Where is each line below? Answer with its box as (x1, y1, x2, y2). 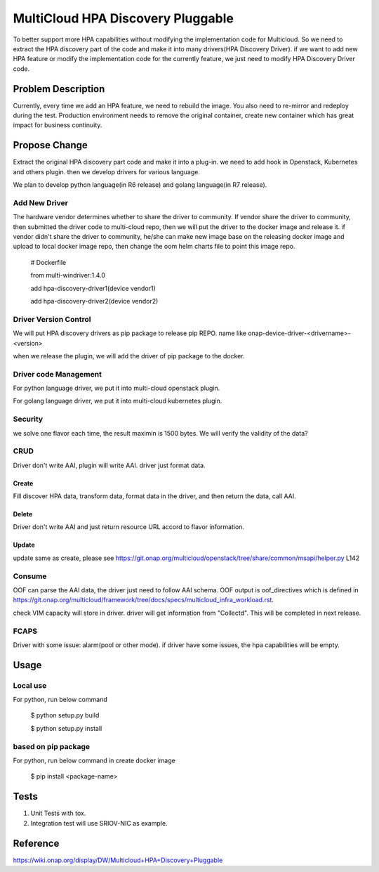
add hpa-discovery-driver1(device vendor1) (30, 284, 156, 292)
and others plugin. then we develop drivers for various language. (13, 167, 200, 176)
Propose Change (13, 139, 88, 151)
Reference (13, 837, 60, 850)
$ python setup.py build (30, 711, 100, 720)
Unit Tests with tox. (30, 809, 86, 818)
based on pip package (13, 741, 91, 751)
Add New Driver (13, 197, 69, 207)
